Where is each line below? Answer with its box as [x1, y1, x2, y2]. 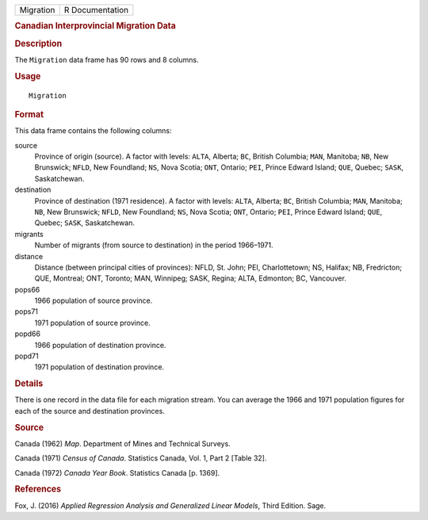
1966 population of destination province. [34, 340, 166, 350]
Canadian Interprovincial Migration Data [14, 21, 176, 32]
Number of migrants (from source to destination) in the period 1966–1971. [34, 240, 273, 250]
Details [14, 378, 44, 389]
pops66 [14, 285, 40, 294]
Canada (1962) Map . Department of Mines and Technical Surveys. [14, 438, 231, 448]
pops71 [14, 307, 39, 316]
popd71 [14, 351, 39, 361]
